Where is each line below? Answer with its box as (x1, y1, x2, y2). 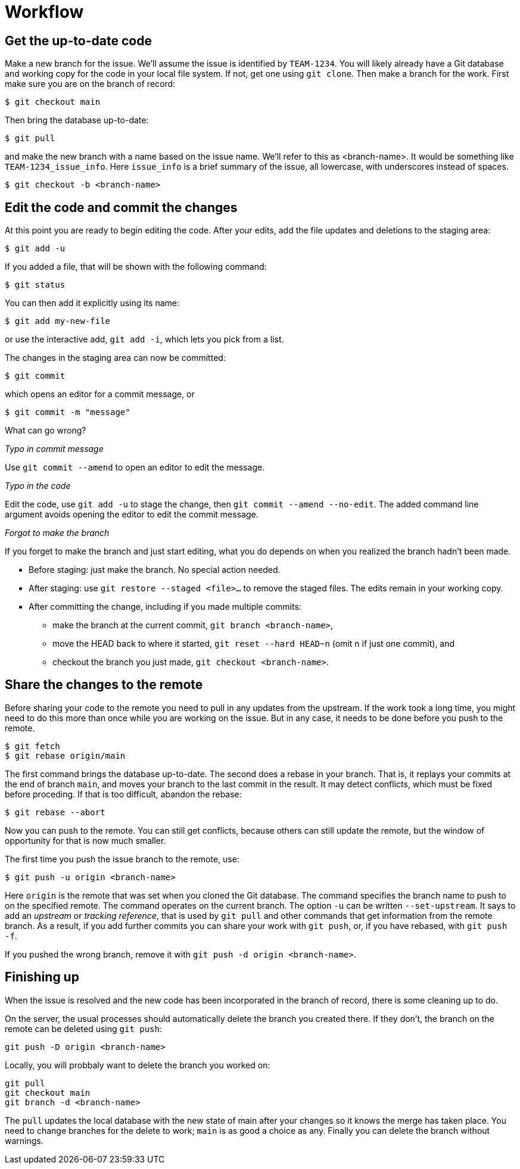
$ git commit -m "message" (5, 407, 130, 417)
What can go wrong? (5, 425, 86, 436)
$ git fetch (5, 741, 60, 751)
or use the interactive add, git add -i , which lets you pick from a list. (5, 334, 284, 345)
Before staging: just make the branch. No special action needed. (29, 565, 281, 575)
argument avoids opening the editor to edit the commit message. (5, 509, 259, 520)
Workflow (5, 2, 84, 22)
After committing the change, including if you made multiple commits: (29, 601, 301, 612)
